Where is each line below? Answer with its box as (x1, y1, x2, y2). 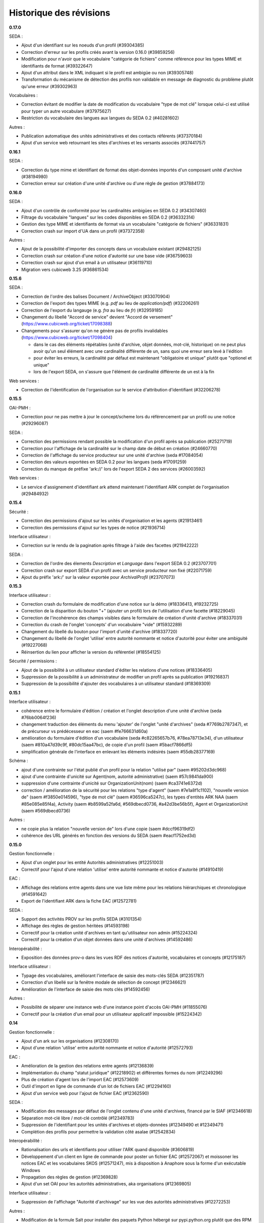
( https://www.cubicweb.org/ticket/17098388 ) (21, 321, 112, 327)
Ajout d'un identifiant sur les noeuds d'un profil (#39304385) (21, 42, 144, 48)
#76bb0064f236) (21, 714, 56, 720)
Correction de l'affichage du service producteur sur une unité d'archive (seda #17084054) (21, 453, 203, 458)
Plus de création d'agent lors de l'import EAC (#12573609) (21, 1076, 139, 1082)
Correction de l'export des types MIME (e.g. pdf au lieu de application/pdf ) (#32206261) (21, 300, 200, 306)
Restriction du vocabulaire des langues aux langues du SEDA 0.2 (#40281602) (21, 115, 179, 121)
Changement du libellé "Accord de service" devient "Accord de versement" (21, 314, 173, 320)
